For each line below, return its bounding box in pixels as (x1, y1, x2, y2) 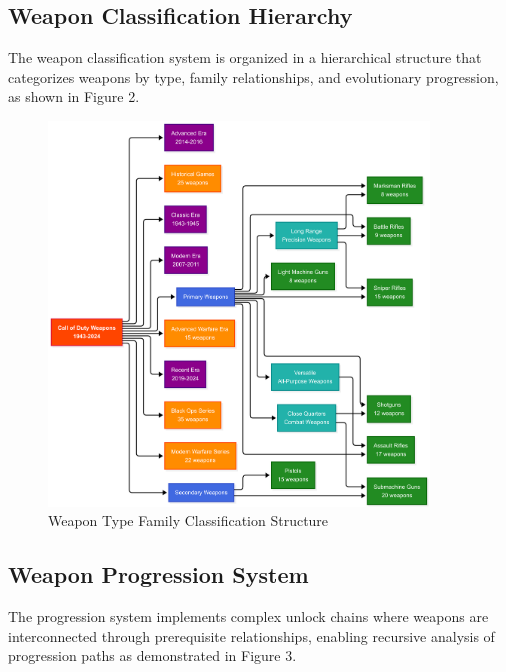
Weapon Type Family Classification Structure (48, 510, 329, 531)
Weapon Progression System (8, 559, 309, 590)
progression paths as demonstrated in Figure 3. (8, 645, 297, 666)
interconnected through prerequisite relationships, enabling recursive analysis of (8, 625, 495, 646)
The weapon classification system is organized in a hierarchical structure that (8, 47, 482, 68)
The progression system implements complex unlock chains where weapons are (8, 606, 489, 627)
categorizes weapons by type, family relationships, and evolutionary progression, (8, 66, 499, 87)
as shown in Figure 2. (8, 86, 140, 107)
